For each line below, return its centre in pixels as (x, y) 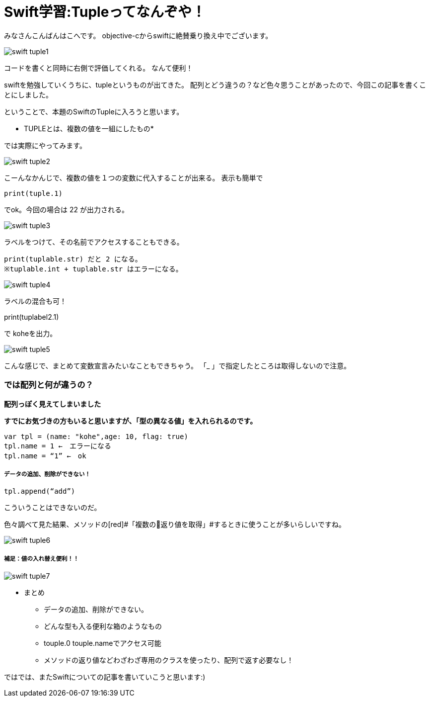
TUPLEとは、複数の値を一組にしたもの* (89, 128)
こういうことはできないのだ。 (53, 508)
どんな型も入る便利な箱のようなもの (103, 626)
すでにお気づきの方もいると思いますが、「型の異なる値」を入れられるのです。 (131, 421)
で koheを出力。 (31, 333)
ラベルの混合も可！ (35, 301)
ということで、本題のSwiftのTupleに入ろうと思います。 (94, 111)
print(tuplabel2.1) (32, 317)
